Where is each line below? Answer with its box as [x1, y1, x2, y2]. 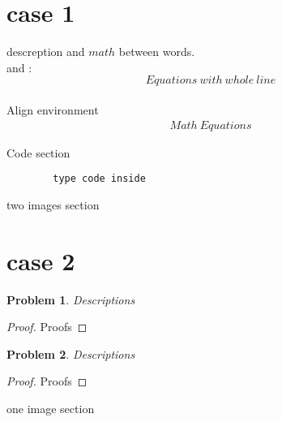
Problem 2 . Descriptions [6, 345, 135, 362]
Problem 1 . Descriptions [6, 291, 135, 308]
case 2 [6, 243, 75, 277]
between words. [118, 43, 195, 60]
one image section [6, 399, 95, 416]
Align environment [6, 101, 99, 118]
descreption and [6, 43, 85, 60]
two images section [6, 196, 100, 213]
